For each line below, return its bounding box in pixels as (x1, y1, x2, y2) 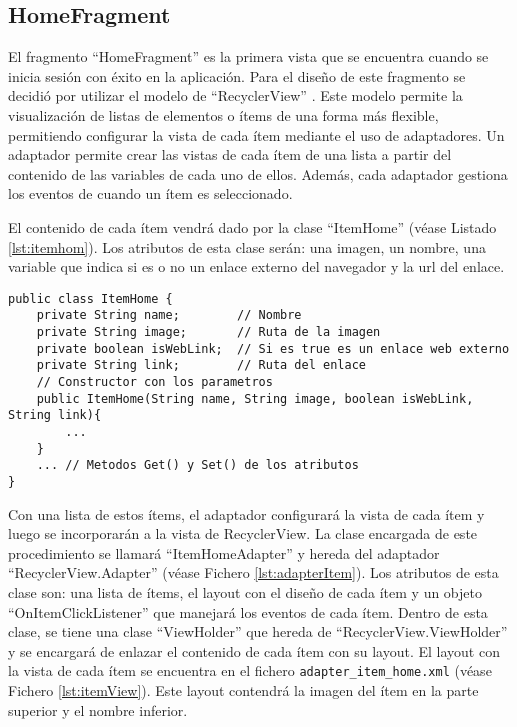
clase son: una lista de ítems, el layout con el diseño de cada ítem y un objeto (8, 581, 482, 602)
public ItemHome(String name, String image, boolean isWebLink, (36, 391, 474, 406)
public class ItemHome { (8, 291, 173, 306)
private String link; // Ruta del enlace (36, 358, 366, 373)
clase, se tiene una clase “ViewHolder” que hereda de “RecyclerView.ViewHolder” (8, 621, 508, 642)
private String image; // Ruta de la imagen (36, 325, 381, 340)
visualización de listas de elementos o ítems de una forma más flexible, (8, 104, 439, 125)
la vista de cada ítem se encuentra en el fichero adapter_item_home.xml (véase (8, 660, 492, 681)
